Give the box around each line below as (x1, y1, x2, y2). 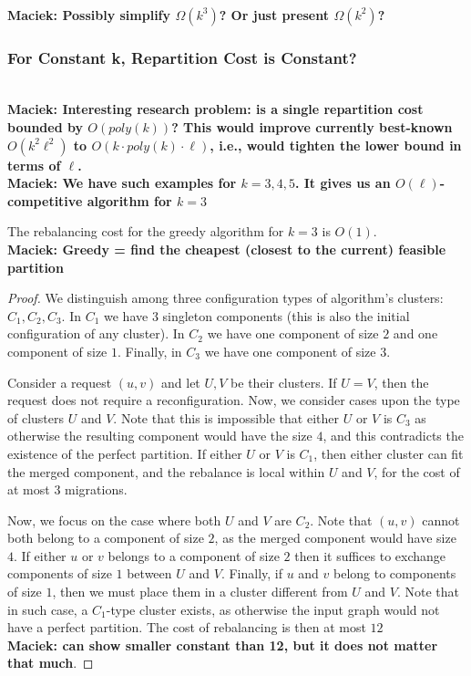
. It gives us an (294, 173, 391, 192)
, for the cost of (374, 462, 460, 481)
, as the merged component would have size (214, 528, 456, 547)
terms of (7, 155, 61, 174)
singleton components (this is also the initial (162, 306, 410, 325)
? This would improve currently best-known (171, 118, 453, 136)
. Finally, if (220, 564, 282, 583)
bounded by (7, 118, 83, 136)
